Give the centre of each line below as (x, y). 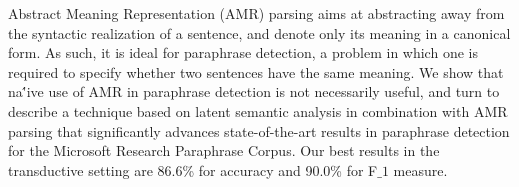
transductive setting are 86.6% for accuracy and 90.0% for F (193, 169)
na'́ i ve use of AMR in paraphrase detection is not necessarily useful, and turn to (254, 91)
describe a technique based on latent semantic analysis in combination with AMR (258, 110)
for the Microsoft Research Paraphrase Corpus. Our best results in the (224, 150)
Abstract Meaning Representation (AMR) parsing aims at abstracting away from (256, 13)
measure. (420, 169)
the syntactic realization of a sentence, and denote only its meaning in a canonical (259, 32)
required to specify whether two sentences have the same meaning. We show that (256, 71)
